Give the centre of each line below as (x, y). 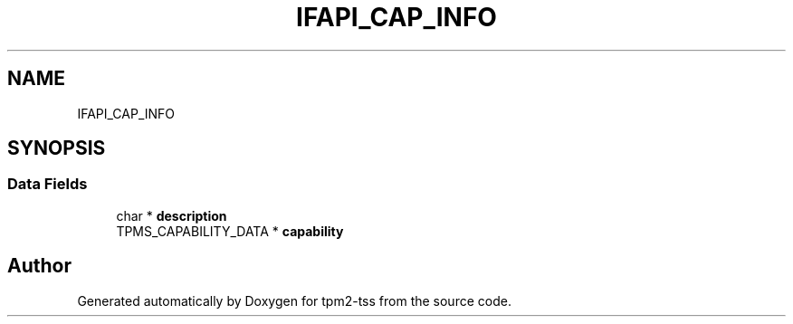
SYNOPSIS (57, 148)
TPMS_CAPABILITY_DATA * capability (230, 231)
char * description (172, 215)
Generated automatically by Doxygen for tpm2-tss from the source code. (294, 300)
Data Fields (48, 184)
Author (39, 266)
